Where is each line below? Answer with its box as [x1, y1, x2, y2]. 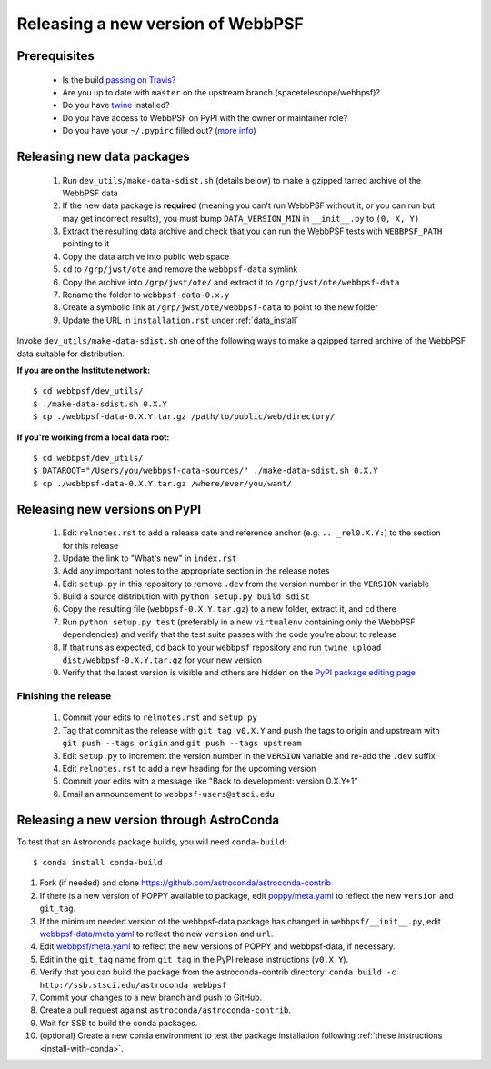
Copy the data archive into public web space [62, 251, 230, 262]
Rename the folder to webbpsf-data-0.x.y [62, 289, 230, 300]
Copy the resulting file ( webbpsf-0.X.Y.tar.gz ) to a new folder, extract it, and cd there [62, 604, 397, 614]
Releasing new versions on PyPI [16, 501, 202, 517]
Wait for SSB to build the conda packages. [39, 1017, 198, 1028]
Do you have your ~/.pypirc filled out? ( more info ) [62, 125, 256, 136]
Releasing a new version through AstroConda [16, 812, 280, 827]
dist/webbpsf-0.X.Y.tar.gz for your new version [62, 654, 263, 665]
